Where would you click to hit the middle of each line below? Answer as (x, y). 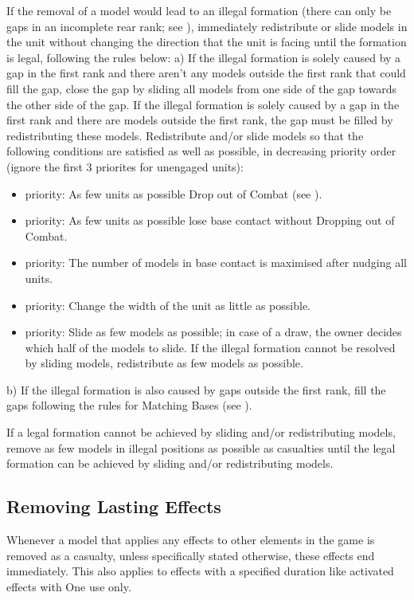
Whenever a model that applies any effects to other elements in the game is (191, 540)
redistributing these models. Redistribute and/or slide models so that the (185, 135)
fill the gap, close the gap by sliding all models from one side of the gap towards (202, 88)
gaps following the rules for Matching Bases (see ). (129, 405)
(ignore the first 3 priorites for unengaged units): (125, 166)
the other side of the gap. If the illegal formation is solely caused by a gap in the (203, 104)
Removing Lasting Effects (114, 506)
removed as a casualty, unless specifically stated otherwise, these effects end (191, 555)
